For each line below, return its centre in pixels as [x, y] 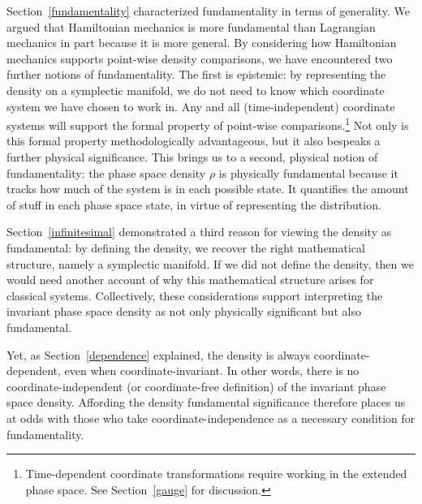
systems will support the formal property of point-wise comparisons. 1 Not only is [208, 124]
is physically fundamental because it [308, 172]
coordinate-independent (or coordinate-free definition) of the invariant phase [196, 386]
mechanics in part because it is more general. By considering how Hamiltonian [202, 43]
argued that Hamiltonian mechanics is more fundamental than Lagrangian [191, 26]
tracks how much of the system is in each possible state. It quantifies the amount [208, 189]
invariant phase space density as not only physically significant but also [184, 311]
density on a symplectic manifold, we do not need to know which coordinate [196, 90]
